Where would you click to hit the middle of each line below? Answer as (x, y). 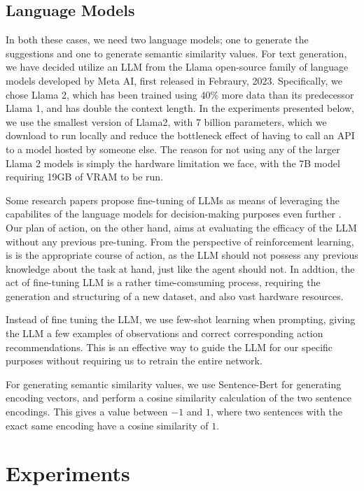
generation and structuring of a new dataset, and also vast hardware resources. (175, 296)
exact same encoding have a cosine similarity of (107, 425)
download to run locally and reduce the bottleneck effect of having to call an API (180, 135)
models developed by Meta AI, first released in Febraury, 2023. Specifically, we (174, 80)
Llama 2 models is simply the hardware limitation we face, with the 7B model (173, 163)
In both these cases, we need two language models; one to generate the (157, 40)
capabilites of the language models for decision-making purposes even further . (174, 214)
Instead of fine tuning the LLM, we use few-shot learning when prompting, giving (181, 319)
